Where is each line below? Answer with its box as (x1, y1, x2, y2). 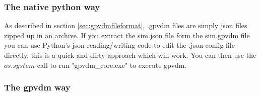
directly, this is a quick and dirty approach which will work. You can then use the (4, 50, 256, 60)
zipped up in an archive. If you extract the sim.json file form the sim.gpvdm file (4, 30, 250, 40)
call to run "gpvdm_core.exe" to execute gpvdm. (37, 59, 187, 70)
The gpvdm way (4, 81, 71, 93)
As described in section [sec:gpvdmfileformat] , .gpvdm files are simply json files (4, 20, 247, 31)
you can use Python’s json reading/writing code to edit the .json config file (4, 40, 235, 50)
